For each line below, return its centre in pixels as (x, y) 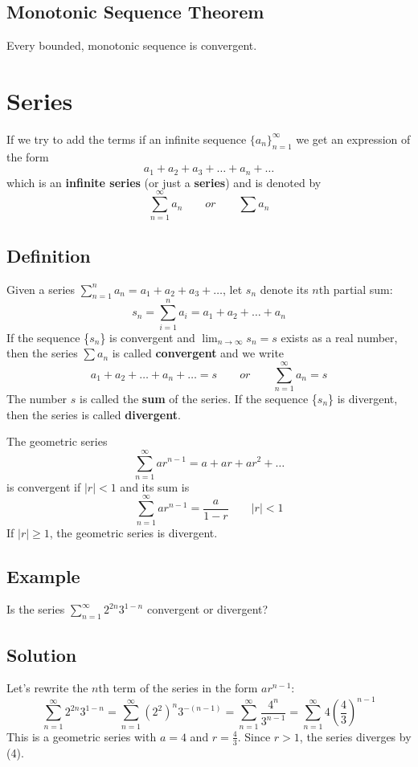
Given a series (41, 289)
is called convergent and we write (198, 353)
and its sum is (155, 486)
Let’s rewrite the (47, 688)
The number (37, 398)
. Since (254, 736)
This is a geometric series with (82, 736)
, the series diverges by (355, 736)
